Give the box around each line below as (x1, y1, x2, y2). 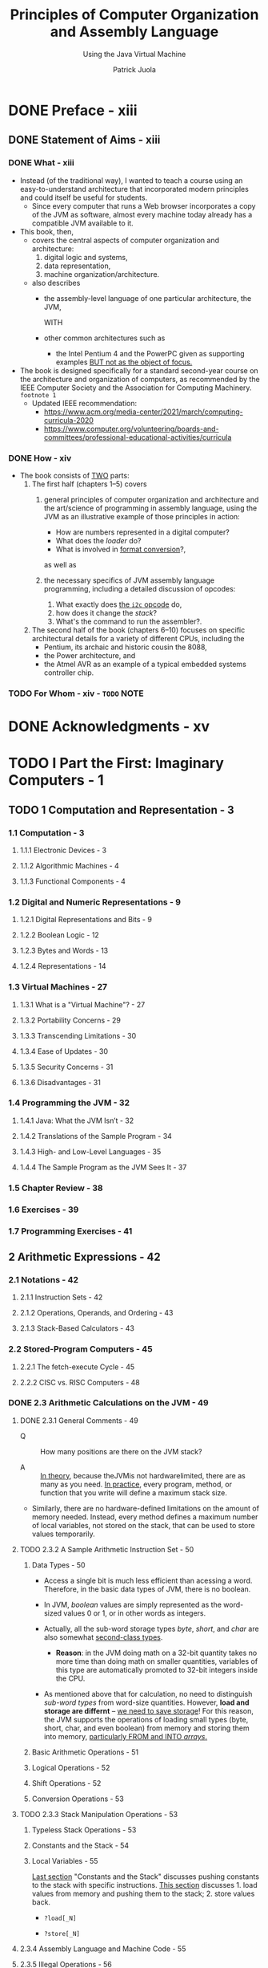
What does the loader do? (55, 535, 142, 545)
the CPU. (55, 1673, 86, 1683)
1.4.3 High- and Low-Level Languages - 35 (19, 1146, 162, 1157)
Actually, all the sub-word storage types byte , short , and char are (43, 1624, 259, 1633)
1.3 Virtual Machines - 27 (8, 982, 108, 993)
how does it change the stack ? (55, 608, 158, 617)
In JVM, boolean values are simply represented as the (43, 1600, 222, 1609)
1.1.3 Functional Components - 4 (19, 876, 126, 886)
